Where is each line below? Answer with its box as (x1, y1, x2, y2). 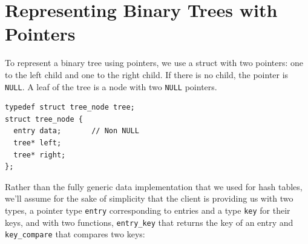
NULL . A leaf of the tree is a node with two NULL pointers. (5, 80, 217, 93)
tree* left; (13, 138, 62, 147)
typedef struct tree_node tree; (5, 103, 135, 112)
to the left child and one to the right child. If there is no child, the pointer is (5, 68, 289, 81)
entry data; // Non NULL (13, 127, 139, 136)
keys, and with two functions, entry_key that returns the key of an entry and (5, 216, 293, 228)
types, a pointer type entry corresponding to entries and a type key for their (5, 203, 290, 216)
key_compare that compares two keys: (5, 228, 145, 240)
